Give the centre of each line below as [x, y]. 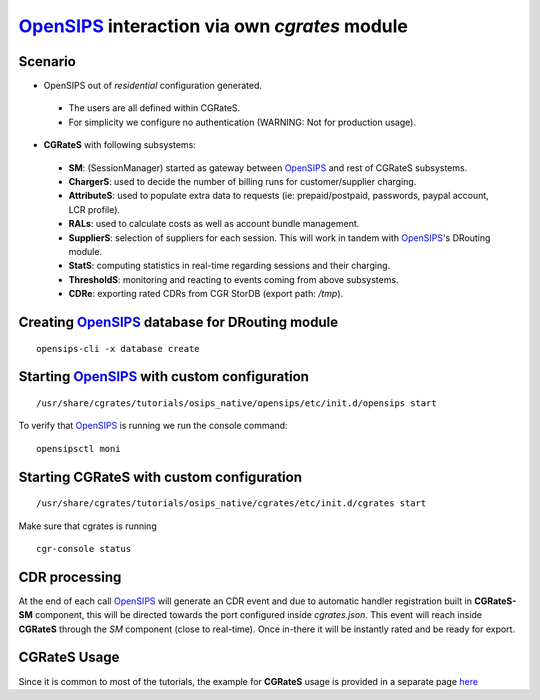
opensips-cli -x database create [118, 348]
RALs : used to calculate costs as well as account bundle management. [214, 224]
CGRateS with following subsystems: [120, 145]
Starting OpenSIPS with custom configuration [164, 376]
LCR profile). [94, 209]
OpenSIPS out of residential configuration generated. [153, 86]
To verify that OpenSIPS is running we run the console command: [153, 426]
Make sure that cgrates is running [87, 526]
